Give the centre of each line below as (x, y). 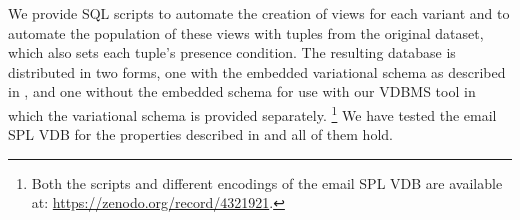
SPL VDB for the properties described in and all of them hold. (200, 134)
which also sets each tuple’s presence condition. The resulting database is (232, 52)
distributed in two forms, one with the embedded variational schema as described (257, 71)
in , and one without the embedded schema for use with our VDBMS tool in (242, 91)
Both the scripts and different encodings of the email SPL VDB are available (267, 182)
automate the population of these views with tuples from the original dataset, (246, 32)
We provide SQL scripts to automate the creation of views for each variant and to (259, 13)
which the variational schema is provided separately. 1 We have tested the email (252, 113)
